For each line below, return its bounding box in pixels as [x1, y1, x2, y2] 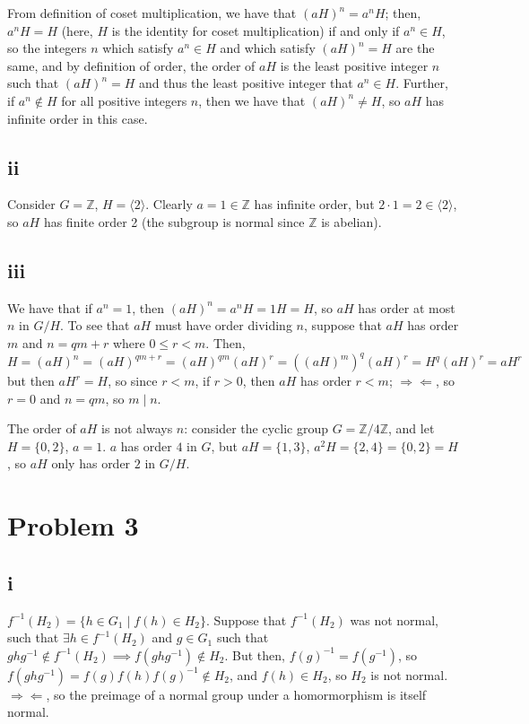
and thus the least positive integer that [139, 74, 353, 92]
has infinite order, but [254, 195, 375, 214]
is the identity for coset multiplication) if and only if [111, 21, 400, 39]
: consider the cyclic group [184, 419, 328, 438]
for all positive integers [61, 91, 187, 109]
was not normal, [350, 610, 438, 629]
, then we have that [198, 91, 306, 109]
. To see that [60, 316, 130, 335]
